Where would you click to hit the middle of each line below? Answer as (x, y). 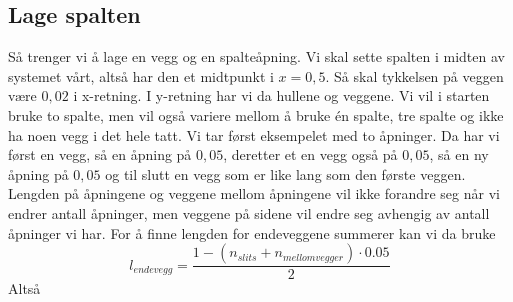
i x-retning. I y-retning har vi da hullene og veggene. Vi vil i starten (281, 95)
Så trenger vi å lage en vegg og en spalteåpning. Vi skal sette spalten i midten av (256, 56)
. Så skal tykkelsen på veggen (414, 75)
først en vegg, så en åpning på (100, 154)
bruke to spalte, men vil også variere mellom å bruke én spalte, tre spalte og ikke (256, 114)
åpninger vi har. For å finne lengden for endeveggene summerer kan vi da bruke (252, 232)
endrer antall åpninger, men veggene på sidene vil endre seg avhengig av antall (249, 212)
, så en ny (459, 154)
